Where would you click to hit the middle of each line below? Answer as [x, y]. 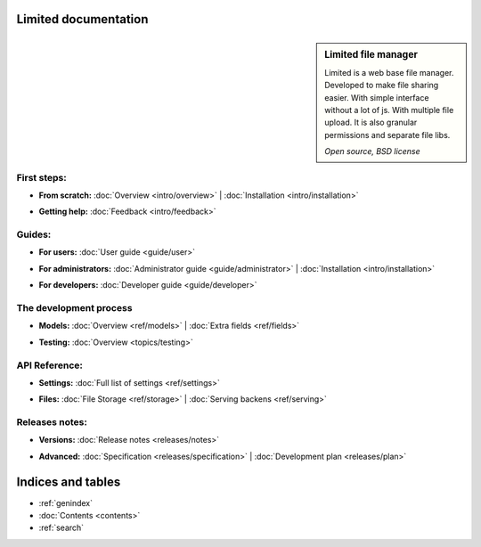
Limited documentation [82, 19]
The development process [74, 307]
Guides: [34, 234]
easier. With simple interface [377, 97]
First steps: [41, 177]
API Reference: [50, 365]
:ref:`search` [61, 528]
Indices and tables [69, 482]
